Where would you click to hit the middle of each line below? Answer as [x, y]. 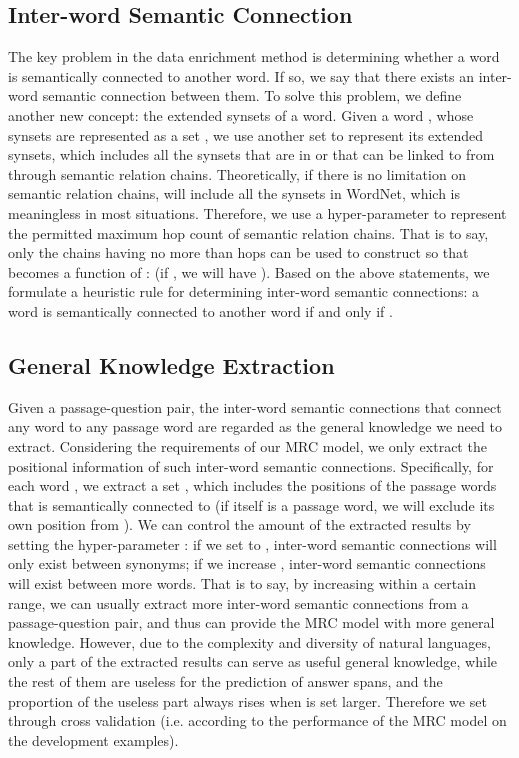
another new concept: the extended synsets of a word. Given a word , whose [241, 114]
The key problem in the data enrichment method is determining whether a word [254, 56]
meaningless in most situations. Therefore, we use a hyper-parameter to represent [257, 212]
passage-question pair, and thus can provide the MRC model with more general [251, 622]
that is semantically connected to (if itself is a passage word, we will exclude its [251, 504]
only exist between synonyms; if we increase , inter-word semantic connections [247, 563]
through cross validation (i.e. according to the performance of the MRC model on [257, 720]
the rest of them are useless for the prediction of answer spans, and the [225, 681]
